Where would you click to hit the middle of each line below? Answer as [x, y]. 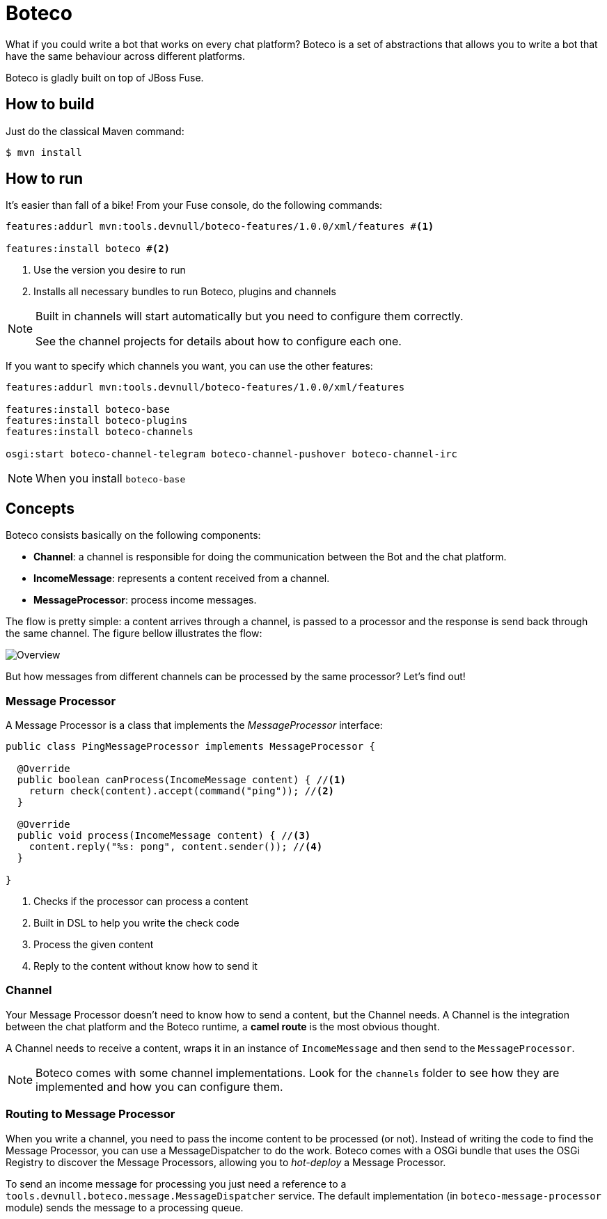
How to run [45, 179]
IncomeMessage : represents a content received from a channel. [182, 579]
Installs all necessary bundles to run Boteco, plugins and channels [185, 292]
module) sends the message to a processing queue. [125, 1207]
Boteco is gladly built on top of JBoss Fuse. [105, 77]
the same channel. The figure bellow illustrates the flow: [134, 634]
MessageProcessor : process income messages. [145, 600]
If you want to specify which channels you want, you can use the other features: [189, 366]
